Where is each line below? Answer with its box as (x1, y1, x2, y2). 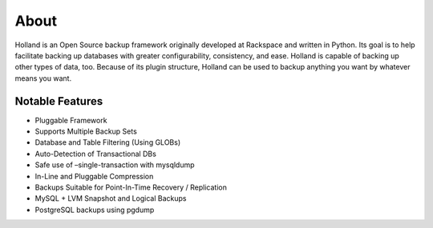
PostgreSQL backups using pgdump (34, 205, 155, 214)
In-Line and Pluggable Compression (34, 171, 154, 181)
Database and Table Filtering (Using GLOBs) (34, 138, 180, 147)
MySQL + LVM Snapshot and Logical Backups (34, 194, 187, 203)
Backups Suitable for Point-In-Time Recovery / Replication (34, 182, 228, 192)
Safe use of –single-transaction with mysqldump (34, 160, 196, 170)
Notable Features (14, 94, 103, 108)
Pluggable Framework (34, 115, 107, 125)
